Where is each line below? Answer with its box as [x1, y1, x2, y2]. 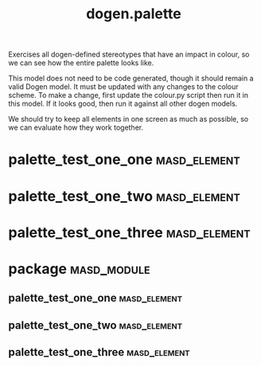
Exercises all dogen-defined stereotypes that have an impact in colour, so [8, 49, 250, 60]
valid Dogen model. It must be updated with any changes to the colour [8, 82, 239, 91]
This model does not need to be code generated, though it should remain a [8, 73, 254, 84]
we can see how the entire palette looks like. [8, 58, 154, 68]
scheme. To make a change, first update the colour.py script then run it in [8, 91, 249, 100]
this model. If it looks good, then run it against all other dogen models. [8, 99, 238, 108]
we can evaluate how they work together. [8, 123, 144, 132]
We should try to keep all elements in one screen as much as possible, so [8, 115, 249, 124]
